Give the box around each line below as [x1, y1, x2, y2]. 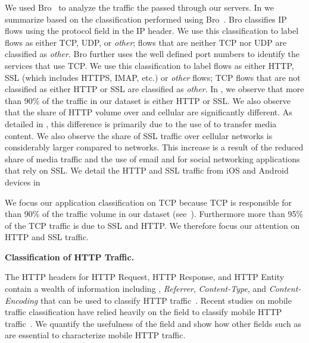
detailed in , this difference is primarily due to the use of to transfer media [5, 117, 277, 130]
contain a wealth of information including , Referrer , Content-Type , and [5, 282, 266, 295]
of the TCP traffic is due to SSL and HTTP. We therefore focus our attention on [5, 219, 300, 231]
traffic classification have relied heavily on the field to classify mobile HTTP [5, 306, 282, 318]
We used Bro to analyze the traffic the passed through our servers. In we [5, 1, 274, 13]
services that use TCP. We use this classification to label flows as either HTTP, [5, 59, 294, 71]
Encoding [5, 294, 38, 306]
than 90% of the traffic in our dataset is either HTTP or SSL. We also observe [5, 94, 291, 106]
